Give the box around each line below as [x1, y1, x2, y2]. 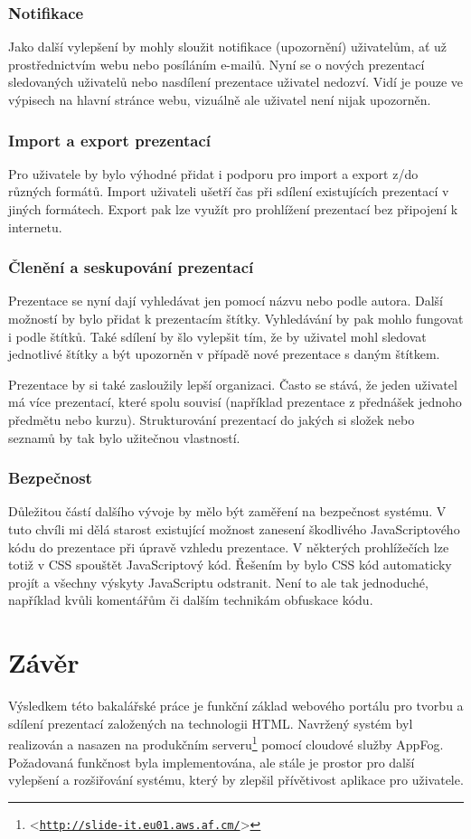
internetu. [8, 217, 62, 236]
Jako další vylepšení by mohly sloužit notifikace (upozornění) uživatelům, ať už [8, 37, 447, 56]
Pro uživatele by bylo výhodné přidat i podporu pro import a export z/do [8, 164, 419, 183]
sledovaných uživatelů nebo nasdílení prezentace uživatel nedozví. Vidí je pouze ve [8, 72, 464, 91]
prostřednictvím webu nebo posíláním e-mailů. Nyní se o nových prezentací [8, 54, 425, 73]
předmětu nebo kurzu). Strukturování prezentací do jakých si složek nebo [8, 410, 415, 429]
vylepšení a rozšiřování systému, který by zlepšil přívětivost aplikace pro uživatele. [8, 770, 464, 789]
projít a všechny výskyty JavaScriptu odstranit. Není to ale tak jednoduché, [8, 572, 429, 591]
